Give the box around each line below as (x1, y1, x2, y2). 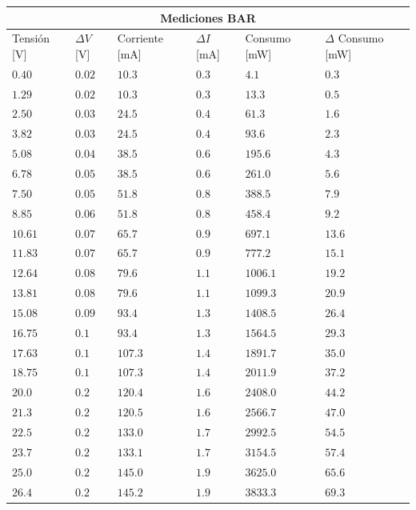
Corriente (117, 30, 164, 46)
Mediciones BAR (160, 9, 256, 26)
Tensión (12, 30, 50, 46)
